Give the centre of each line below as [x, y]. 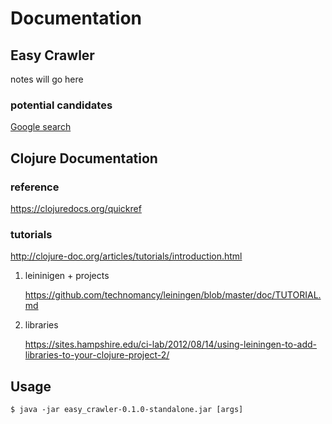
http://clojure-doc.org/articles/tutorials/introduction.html [126, 256]
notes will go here [47, 79]
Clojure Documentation [84, 158]
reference [35, 187]
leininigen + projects [67, 276]
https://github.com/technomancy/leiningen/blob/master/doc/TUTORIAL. [173, 295]
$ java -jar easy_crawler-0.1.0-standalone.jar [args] [127, 410]
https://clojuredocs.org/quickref [76, 208]
